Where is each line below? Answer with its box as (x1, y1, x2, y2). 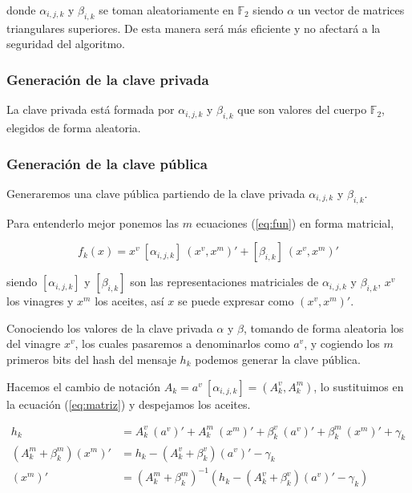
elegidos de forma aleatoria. (6, 119, 141, 135)
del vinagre (6, 335, 61, 352)
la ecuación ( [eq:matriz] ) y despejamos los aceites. (6, 395, 251, 412)
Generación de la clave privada (6, 69, 209, 89)
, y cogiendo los (304, 335, 380, 352)
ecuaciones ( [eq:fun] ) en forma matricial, (196, 214, 394, 231)
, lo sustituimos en (313, 378, 404, 394)
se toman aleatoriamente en (99, 2, 234, 18)
